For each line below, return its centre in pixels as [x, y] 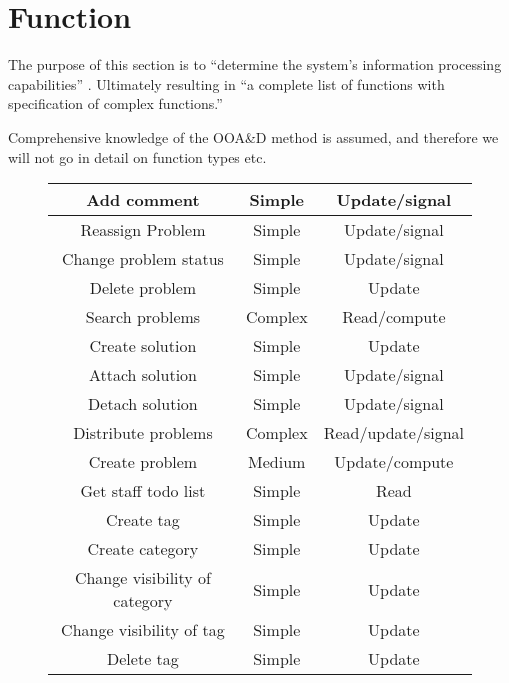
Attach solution [142, 375]
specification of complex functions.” [115, 103]
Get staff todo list [143, 491]
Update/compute [394, 462]
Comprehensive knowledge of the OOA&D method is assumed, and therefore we [253, 136]
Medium [277, 462]
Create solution [143, 346]
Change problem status [142, 259]
